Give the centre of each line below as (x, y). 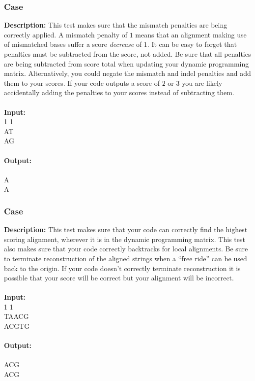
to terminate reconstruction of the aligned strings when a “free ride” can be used (126, 258)
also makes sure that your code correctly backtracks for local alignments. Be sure (126, 249)
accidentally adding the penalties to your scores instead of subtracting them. (119, 92)
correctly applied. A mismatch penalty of (66, 34)
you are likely (202, 83)
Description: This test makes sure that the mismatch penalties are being (116, 25)
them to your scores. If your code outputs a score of (82, 83)
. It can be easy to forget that (192, 44)
